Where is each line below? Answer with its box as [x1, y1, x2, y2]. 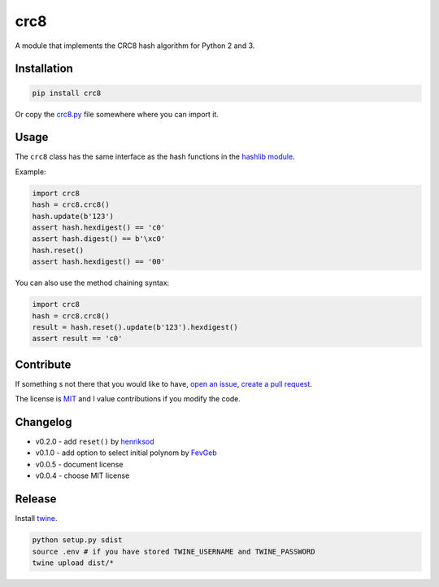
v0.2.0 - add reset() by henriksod [35, 436, 154, 447]
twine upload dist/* [32, 558, 114, 567]
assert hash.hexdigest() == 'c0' [32, 222, 166, 232]
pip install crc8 [32, 88, 102, 98]
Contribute [15, 357, 72, 371]
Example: [15, 167, 46, 177]
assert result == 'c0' [32, 334, 123, 344]
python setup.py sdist [32, 536, 123, 545]
